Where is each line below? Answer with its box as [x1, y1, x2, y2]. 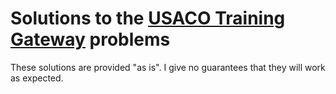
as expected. [10, 72, 64, 84]
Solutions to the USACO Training [10, 7, 286, 30]
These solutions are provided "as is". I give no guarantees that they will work [10, 61, 326, 73]
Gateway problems [10, 28, 171, 51]
